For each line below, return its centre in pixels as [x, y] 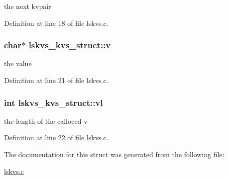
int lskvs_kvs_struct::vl [54, 102]
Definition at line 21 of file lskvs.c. [56, 80]
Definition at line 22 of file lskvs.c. [56, 137]
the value [18, 63]
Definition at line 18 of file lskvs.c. [56, 23]
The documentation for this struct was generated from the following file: [114, 154]
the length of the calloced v [46, 121]
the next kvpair [28, 6]
